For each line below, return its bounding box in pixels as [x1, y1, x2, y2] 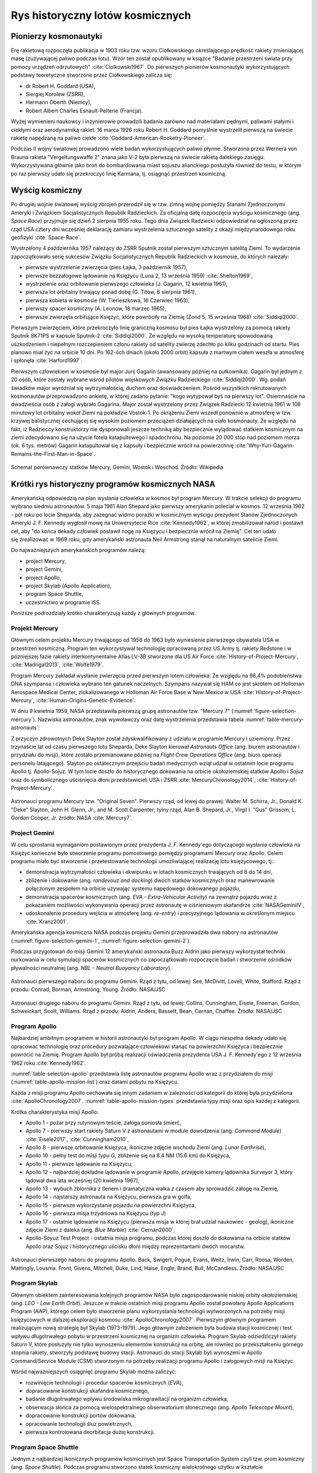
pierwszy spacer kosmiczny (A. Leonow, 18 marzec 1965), [25, 305, 167, 312]
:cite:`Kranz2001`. [25, 918, 69, 925]
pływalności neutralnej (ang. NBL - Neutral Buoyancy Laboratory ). [11, 964, 172, 972]
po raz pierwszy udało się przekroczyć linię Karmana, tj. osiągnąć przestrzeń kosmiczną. [11, 170, 227, 177]
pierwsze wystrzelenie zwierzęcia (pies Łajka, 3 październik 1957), [25, 264, 188, 271]
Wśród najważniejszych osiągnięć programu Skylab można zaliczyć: [11, 1368, 177, 1375]
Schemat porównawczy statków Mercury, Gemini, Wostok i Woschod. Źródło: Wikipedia [11, 464, 224, 471]
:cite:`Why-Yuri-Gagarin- [234, 442, 295, 449]
